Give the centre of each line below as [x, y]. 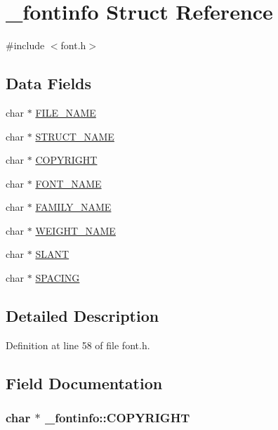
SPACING [58, 278]
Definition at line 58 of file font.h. [78, 345]
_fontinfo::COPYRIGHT [117, 418]
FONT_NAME [68, 183]
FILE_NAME [66, 112]
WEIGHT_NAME [75, 230]
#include [25, 45]
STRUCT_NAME [75, 136]
